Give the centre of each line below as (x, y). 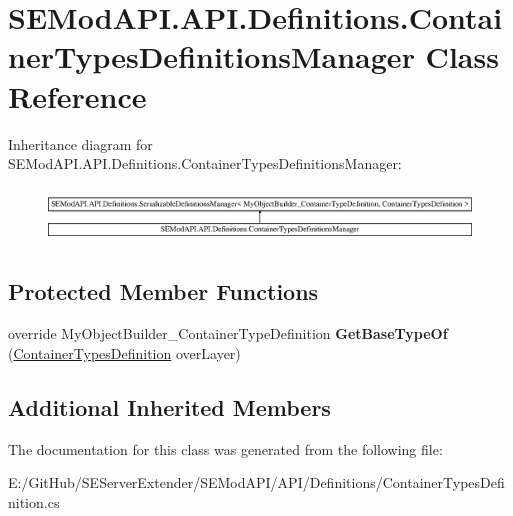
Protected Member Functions (163, 291)
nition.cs (34, 501)
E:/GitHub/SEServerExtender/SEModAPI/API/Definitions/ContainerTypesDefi (256, 482)
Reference (77, 95)
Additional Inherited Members (169, 406)
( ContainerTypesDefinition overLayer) (124, 352)
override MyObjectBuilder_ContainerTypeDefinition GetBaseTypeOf (228, 333)
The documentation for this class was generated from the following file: (225, 448)
